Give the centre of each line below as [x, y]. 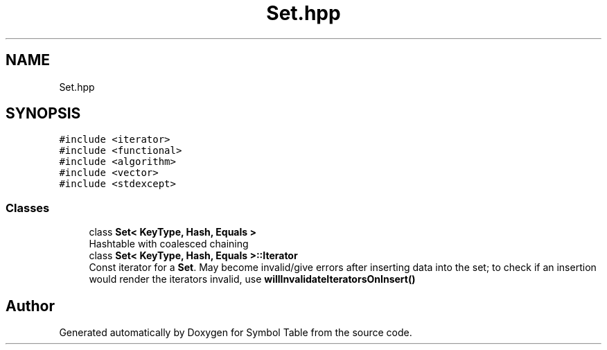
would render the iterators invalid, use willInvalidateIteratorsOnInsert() [252, 279]
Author [30, 306]
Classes [28, 208]
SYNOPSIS [43, 114]
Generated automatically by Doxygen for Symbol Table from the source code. [236, 333]
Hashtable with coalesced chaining [169, 244]
